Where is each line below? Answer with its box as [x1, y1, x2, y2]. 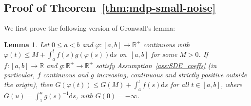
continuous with [143, 39, 190, 49]
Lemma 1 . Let [4, 39, 49, 49]
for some [151, 49, 177, 59]
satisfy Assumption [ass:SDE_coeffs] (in [96, 60, 217, 70]
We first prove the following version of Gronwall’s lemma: [4, 23, 175, 33]
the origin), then [4, 79, 53, 89]
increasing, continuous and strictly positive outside [96, 70, 247, 80]
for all [170, 79, 189, 89]
